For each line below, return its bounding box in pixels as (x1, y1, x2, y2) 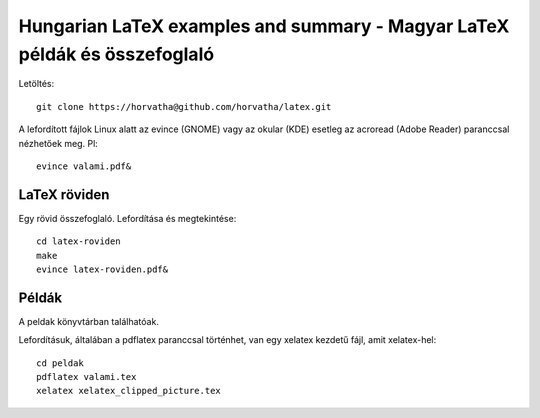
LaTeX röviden (18, 186, 110, 203)
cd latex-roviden (36, 236, 121, 247)
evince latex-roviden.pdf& (36, 263, 169, 275)
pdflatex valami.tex (36, 371, 137, 383)
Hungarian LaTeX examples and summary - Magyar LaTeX (18, 15, 510, 37)
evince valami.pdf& (36, 160, 132, 172)
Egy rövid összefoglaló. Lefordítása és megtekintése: (18, 212, 237, 224)
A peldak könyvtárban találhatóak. (18, 315, 160, 327)
